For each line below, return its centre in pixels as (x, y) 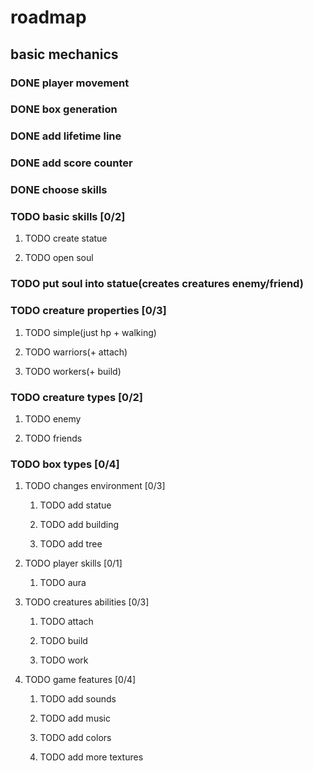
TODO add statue (75, 505)
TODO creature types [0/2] (76, 397)
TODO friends (53, 438)
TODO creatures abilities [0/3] (87, 602)
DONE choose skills (59, 190)
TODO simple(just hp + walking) (90, 332)
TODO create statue (66, 238)
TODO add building (79, 525)
